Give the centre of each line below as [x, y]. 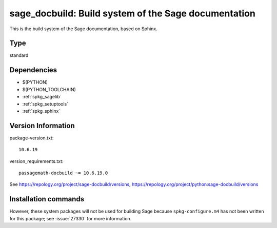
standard [19, 55]
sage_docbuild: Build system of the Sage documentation [133, 13]
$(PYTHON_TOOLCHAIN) [49, 89]
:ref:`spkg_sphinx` [41, 111]
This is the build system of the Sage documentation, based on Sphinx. [83, 29]
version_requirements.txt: [36, 161]
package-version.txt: [32, 138]
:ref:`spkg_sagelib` [42, 97]
